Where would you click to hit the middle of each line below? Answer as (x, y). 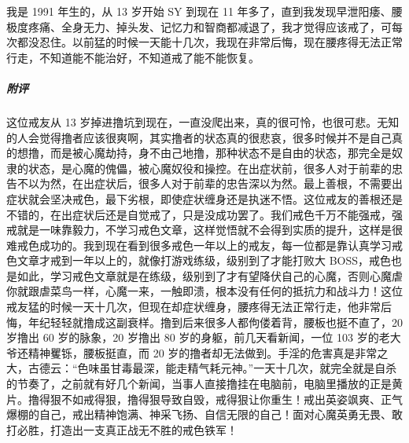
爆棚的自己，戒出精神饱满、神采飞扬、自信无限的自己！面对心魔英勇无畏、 (199, 414)
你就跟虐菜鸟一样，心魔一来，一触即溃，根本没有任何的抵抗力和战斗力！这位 (204, 291)
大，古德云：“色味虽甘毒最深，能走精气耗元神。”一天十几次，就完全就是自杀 (202, 368)
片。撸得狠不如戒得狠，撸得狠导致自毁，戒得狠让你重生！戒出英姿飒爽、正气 (204, 399)
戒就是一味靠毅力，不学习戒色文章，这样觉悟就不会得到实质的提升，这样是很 (204, 230)
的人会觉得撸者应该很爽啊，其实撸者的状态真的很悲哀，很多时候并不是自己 (199, 137)
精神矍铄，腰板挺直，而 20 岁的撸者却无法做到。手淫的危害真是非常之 (208, 352)
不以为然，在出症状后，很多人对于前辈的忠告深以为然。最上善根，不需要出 (210, 183)
